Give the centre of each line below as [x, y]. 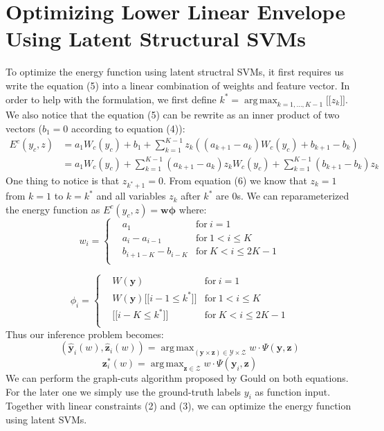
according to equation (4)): [128, 128]
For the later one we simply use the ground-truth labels [124, 391]
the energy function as [53, 209]
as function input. [293, 391]
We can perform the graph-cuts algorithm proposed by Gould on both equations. [177, 377]
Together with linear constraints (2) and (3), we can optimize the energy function [179, 406]
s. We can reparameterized [293, 196]
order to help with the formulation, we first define [111, 99]
